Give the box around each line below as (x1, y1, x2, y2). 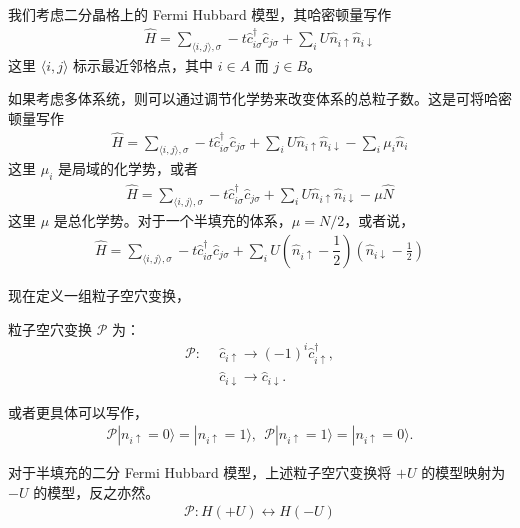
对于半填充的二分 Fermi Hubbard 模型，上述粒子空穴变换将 (8, 462, 392, 483)
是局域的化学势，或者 (57, 158, 198, 179)
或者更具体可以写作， (8, 401, 148, 422)
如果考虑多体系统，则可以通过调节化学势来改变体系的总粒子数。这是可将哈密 (8, 88, 512, 109)
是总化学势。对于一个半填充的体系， (53, 210, 292, 231)
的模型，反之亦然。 (33, 481, 160, 502)
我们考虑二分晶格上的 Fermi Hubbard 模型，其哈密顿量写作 (8, 4, 392, 24)
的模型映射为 (421, 462, 506, 483)
